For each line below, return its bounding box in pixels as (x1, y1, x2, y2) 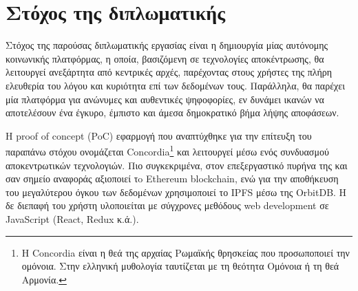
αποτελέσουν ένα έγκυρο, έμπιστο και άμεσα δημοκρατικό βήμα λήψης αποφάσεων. (6, 105, 339, 120)
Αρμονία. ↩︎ (21, 272, 67, 286)
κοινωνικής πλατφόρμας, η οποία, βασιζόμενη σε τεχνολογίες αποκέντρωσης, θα (6, 51, 324, 65)
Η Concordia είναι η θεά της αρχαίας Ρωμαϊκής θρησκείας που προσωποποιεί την (21, 245, 350, 259)
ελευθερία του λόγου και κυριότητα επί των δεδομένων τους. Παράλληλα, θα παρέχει (6, 78, 345, 92)
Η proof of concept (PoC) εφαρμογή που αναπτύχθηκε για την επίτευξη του (6, 128, 312, 142)
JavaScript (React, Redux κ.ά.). (6, 211, 139, 226)
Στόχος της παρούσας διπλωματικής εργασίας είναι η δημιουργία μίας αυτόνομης (6, 38, 328, 52)
